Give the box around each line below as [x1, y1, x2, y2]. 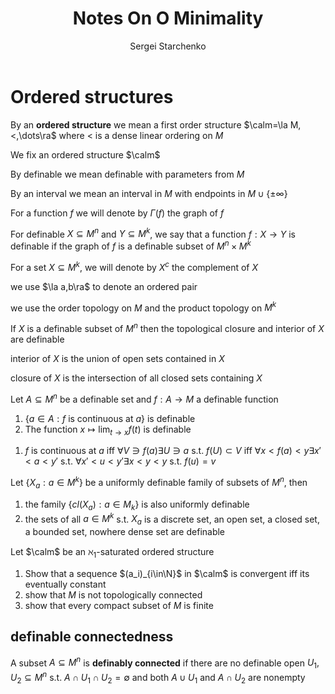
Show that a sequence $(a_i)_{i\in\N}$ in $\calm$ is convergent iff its [24, 567, 310, 579]
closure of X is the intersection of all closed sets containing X [10, 372, 263, 384]
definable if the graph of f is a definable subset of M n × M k [10, 238, 252, 252]
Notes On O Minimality [72, 7, 264, 30]
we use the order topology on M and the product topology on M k [10, 300, 277, 314]
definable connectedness [10, 628, 174, 646]
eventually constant [24, 578, 107, 590]
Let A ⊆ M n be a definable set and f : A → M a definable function [10, 391, 279, 405]
